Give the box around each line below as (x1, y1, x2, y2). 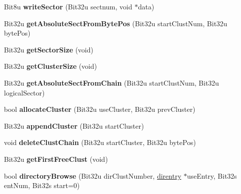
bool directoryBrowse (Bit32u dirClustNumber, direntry (4, 170, 182, 181)
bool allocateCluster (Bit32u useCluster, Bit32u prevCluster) (4, 104, 196, 114)
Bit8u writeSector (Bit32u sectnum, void (4, 1, 132, 11)
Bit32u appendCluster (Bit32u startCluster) (4, 120, 144, 131)
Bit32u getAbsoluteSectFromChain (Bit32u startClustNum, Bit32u (4, 77, 219, 88)
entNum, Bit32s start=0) (4, 180, 80, 191)
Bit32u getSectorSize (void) (4, 44, 93, 54)
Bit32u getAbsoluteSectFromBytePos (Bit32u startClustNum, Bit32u (4, 18, 228, 28)
